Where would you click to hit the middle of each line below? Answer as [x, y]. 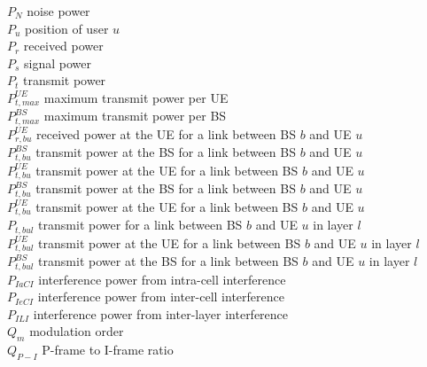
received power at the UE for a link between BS [166, 133]
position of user [67, 28]
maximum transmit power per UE [136, 97]
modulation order [77, 331]
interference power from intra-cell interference [162, 279]
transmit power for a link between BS [140, 225]
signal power [58, 62]
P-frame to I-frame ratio [108, 350]
